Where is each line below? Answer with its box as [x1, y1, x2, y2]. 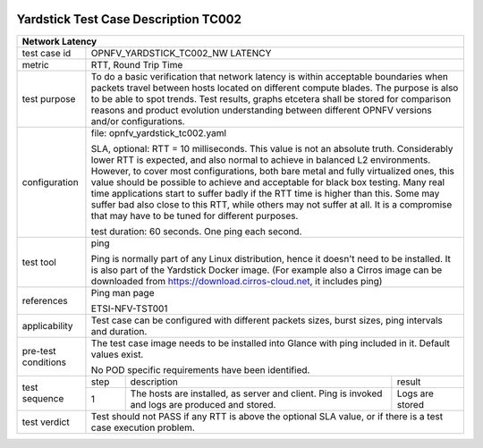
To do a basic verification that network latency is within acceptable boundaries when [90, 70, 449, 82]
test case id [21, 46, 72, 59]
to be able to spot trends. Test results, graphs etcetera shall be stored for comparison [90, 92, 452, 105]
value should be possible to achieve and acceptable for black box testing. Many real [90, 175, 445, 188]
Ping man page [90, 286, 155, 299]
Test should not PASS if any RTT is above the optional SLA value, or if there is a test [90, 410, 443, 422]
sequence [21, 393, 64, 405]
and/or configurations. [90, 114, 185, 127]
